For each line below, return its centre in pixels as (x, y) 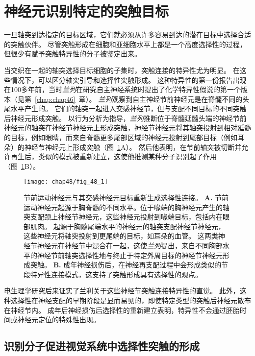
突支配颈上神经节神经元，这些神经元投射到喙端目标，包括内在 (123, 217)
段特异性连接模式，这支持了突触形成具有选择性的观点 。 (113, 274)
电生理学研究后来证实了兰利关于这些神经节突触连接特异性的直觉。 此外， (122, 291)
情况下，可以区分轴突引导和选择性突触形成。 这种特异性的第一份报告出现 (128, 80)
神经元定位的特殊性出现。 (59, 320)
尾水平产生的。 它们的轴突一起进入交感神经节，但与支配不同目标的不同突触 (125, 108)
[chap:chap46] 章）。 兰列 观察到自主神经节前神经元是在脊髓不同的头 (142, 99)
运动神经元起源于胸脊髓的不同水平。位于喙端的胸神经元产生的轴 (127, 207)
